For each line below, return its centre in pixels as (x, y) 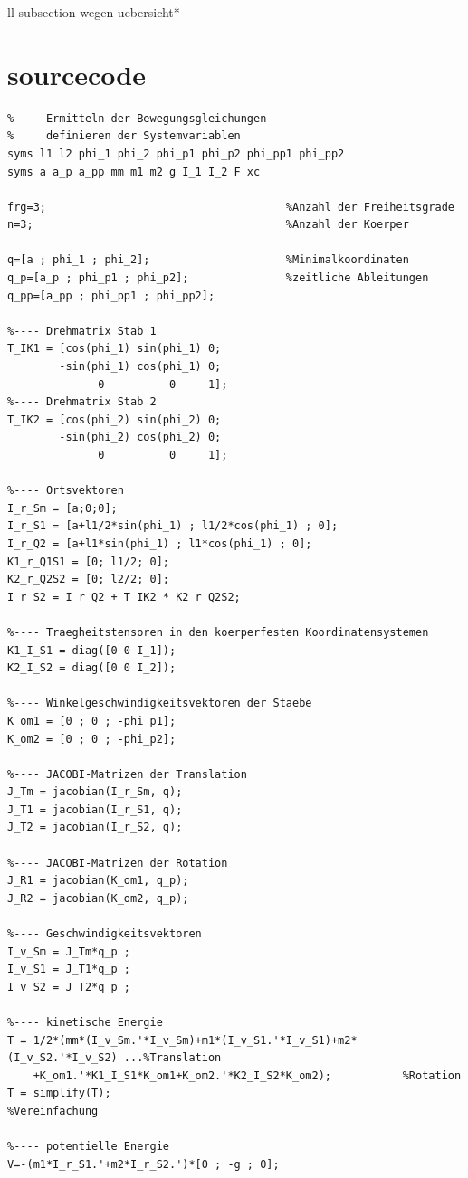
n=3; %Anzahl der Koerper (208, 225)
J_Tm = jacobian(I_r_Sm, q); (95, 792)
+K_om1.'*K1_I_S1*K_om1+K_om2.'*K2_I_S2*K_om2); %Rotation (247, 1075)
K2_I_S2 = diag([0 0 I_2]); (92, 668)
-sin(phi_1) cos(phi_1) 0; (140, 367)
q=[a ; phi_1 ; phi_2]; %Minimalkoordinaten (208, 260)
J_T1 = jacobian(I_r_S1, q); (95, 809)
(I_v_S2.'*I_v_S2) (62, 1058)
